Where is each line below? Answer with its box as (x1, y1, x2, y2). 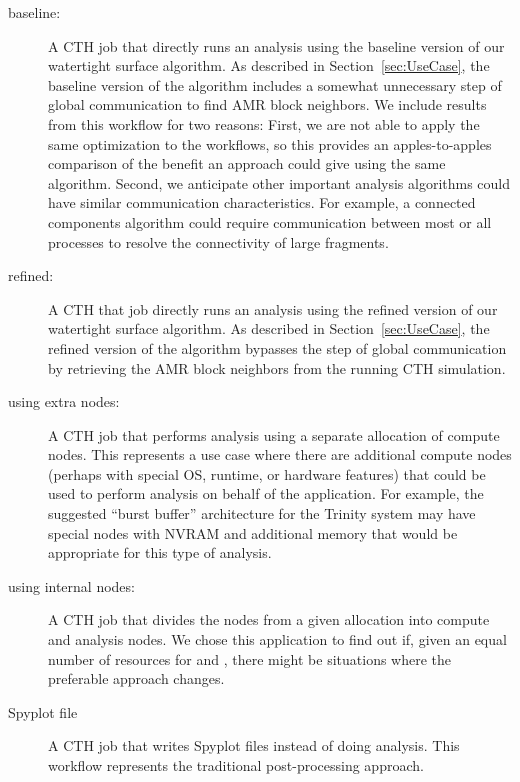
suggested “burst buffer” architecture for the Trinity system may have (48, 503, 476, 524)
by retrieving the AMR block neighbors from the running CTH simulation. (48, 357, 506, 378)
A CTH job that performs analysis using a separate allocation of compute (48, 424, 500, 445)
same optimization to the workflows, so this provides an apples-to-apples (48, 133, 492, 154)
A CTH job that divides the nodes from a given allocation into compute (48, 609, 490, 630)
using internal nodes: (8, 575, 135, 596)
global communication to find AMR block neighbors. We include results (48, 94, 487, 115)
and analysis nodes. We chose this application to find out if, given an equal (48, 629, 507, 650)
